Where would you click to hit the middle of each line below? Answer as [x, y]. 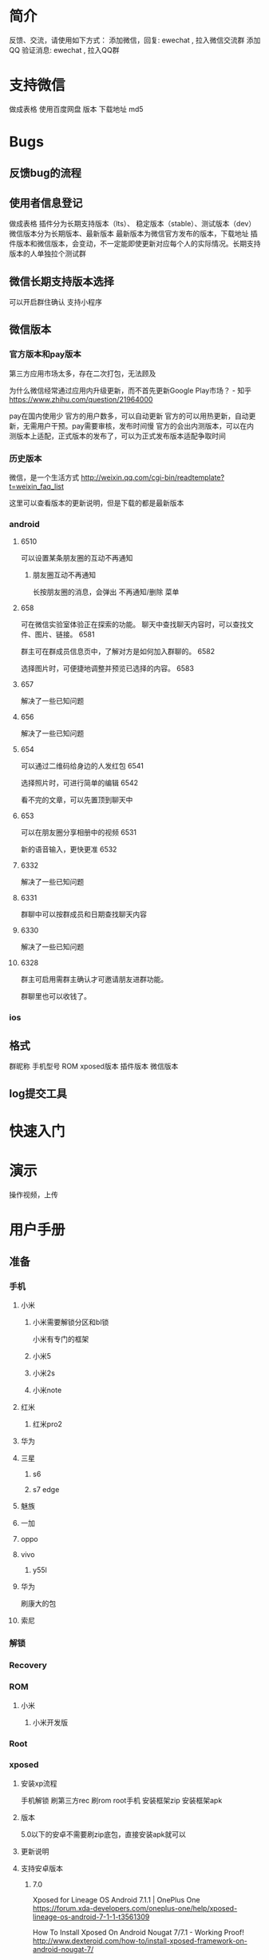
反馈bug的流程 [45, 173]
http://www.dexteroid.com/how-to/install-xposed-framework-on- [140, 1941]
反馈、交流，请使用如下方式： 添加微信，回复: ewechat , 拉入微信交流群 [127, 40]
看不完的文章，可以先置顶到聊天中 [77, 800]
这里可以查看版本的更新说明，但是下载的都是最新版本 [97, 503]
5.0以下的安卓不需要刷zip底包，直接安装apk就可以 [103, 1834]
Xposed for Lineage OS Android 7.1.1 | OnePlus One [116, 1899]
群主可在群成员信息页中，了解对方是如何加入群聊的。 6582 [117, 652]
